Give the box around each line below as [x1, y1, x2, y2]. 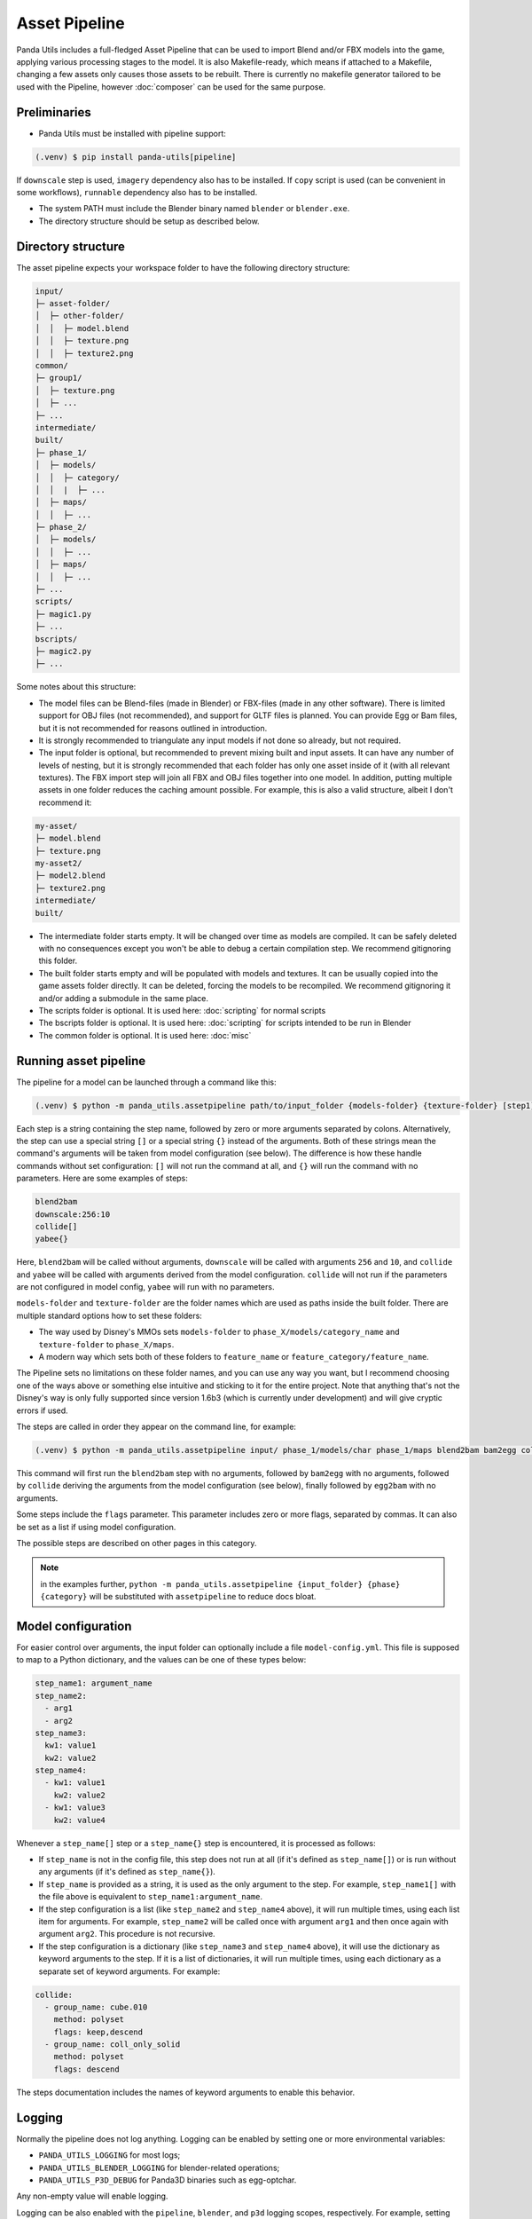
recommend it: [38, 797, 92, 808]
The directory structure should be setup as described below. [38, 216, 261, 226]
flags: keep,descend [53, 2026, 144, 2037]
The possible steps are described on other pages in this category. [16, 1537, 257, 1548]
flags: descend [53, 2064, 120, 2074]
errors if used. [16, 1405, 68, 1416]
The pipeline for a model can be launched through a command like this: [16, 1077, 277, 1087]
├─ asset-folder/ [35, 298, 111, 309]
